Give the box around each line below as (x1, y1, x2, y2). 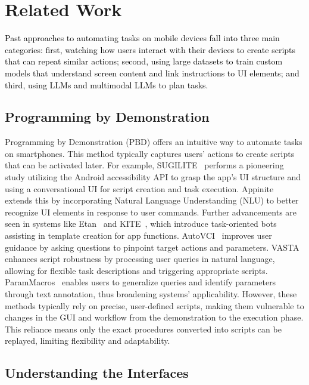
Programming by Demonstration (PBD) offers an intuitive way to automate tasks (5, 135, 302, 148)
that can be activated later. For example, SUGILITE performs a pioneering (5, 159, 284, 171)
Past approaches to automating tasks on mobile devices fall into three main (5, 32, 280, 44)
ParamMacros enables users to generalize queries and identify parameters (5, 276, 276, 288)
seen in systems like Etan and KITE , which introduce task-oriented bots (5, 217, 277, 230)
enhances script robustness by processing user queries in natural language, (5, 252, 275, 265)
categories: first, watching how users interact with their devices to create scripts (5, 43, 296, 56)
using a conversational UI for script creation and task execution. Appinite (5, 182, 274, 195)
